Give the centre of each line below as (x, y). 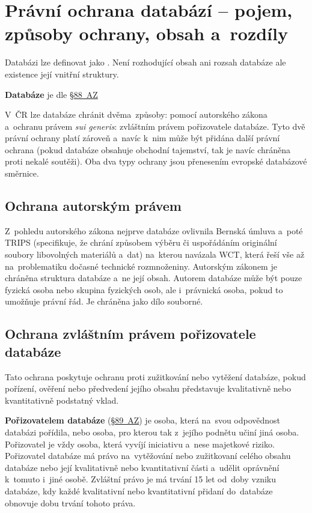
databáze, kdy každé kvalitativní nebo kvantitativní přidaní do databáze (139, 490)
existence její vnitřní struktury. (62, 74)
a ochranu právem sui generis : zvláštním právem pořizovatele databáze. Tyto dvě (155, 126)
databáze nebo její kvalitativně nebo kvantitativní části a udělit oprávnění (142, 467)
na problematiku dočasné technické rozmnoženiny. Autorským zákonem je (141, 266)
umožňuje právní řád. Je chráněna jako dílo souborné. (104, 301)
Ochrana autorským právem (93, 206)
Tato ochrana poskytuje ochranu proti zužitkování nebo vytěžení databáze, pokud (155, 376)
